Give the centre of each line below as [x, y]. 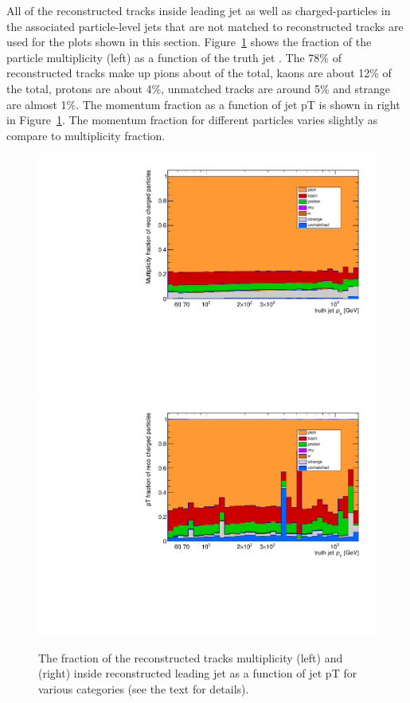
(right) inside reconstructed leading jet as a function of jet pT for [198, 673]
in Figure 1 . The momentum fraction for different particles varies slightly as [192, 120]
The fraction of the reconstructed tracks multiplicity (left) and [191, 657]
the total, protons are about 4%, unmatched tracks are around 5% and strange [198, 88]
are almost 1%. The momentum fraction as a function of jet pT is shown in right [203, 104]
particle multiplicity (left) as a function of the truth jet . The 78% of [174, 57]
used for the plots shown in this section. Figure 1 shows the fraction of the [189, 42]
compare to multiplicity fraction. [86, 135]
